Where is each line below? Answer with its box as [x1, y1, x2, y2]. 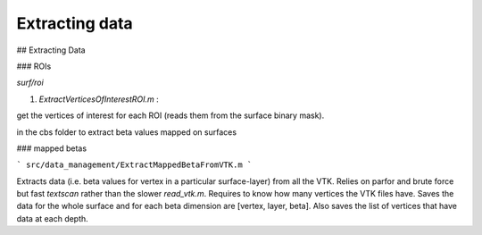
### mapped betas [16, 143, 87, 154]
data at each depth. [16, 213, 88, 223]
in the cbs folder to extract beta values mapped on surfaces [16, 126, 237, 138]
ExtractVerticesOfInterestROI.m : [38, 94, 160, 105]
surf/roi [16, 77, 44, 88]
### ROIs [16, 61, 52, 71]
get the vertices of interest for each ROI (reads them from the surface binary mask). [16, 110, 325, 121]
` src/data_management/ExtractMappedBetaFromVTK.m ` [16, 160, 253, 170]
